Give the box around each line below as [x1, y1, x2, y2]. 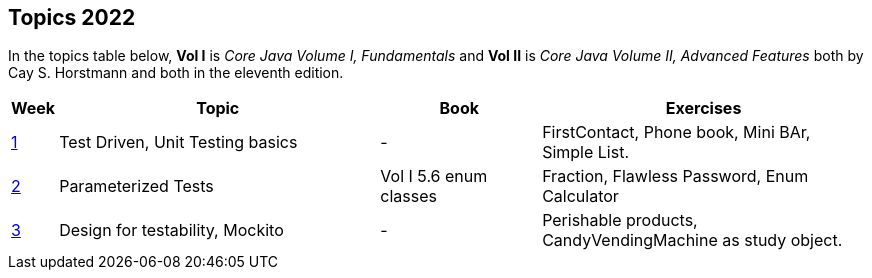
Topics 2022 [8, 5, 136, 30]
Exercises [665, 98, 742, 119]
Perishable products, [542, 210, 698, 231]
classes [380, 186, 437, 207]
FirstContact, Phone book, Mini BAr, [542, 122, 811, 143]
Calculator [542, 186, 619, 207]
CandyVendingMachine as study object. [542, 230, 843, 251]
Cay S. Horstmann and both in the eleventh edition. [8, 64, 344, 82]
